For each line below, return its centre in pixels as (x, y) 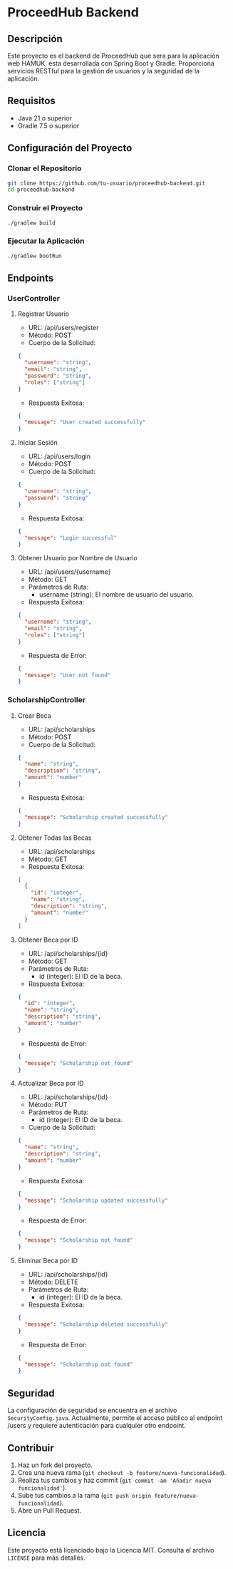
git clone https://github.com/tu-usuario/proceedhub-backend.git (106, 183)
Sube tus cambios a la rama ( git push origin (84, 1495)
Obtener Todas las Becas (55, 838)
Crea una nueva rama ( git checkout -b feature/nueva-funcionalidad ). (122, 1472)
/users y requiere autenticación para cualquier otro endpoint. (97, 1426)
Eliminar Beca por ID (48, 1261)
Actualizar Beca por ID (51, 1084)
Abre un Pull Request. (50, 1510)
